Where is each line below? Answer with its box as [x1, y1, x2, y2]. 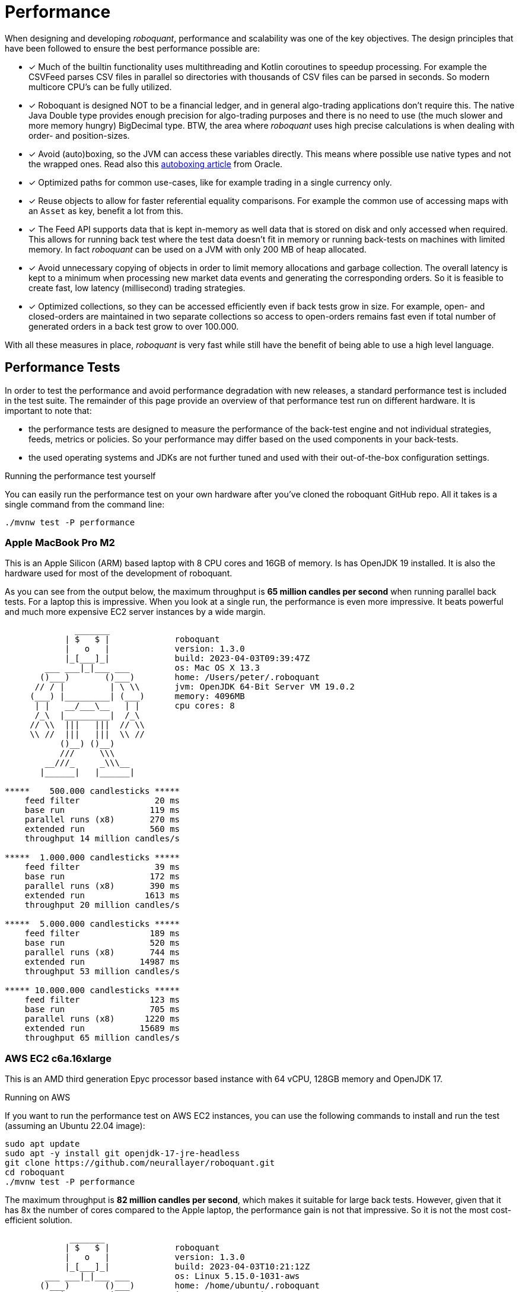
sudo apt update [5, 1139, 80, 1149]
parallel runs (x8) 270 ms [24, 815, 180, 825]
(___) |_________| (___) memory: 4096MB [30, 691, 245, 701]
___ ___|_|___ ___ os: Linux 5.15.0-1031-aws [44, 1271, 300, 1281]
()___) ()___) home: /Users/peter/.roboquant [40, 672, 320, 682]
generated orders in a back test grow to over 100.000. [28, 321, 239, 331]
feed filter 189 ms [24, 929, 180, 939]
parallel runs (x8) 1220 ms [24, 1014, 180, 1024]
